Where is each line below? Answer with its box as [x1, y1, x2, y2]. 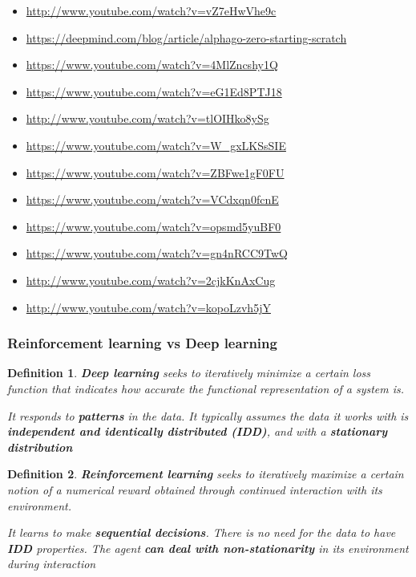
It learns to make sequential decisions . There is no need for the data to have [7, 524, 396, 541]
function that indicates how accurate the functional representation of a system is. [7, 380, 405, 396]
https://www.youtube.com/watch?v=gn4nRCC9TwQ [26, 245, 288, 262]
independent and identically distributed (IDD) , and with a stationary [7, 423, 388, 440]
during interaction [7, 555, 96, 572]
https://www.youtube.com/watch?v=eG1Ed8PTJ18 [26, 83, 282, 100]
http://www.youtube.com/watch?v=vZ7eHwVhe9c [26, 2, 277, 18]
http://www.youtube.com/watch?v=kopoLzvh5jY [26, 299, 271, 315]
